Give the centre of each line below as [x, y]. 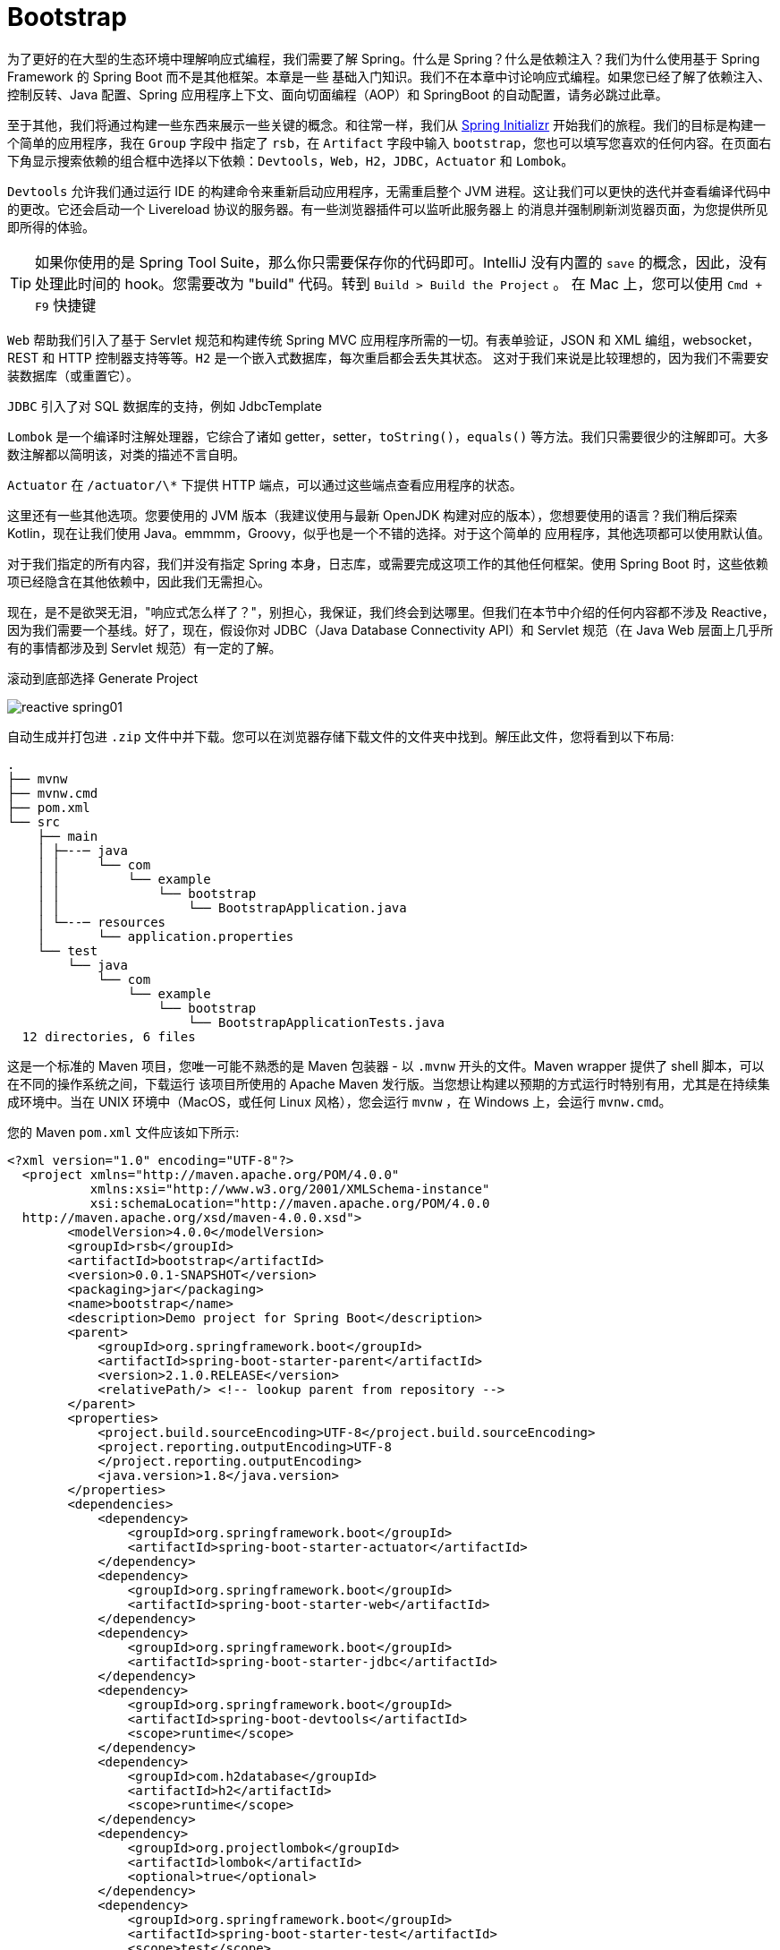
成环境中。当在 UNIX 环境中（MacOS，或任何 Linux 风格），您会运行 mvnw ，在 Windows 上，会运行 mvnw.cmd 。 [339, 1101]
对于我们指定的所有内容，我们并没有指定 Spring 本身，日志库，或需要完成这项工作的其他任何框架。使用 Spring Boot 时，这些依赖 [388, 563]
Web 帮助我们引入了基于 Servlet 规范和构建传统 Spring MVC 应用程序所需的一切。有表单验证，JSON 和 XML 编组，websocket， [383, 339]
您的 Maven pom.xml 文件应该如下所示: [123, 1132]
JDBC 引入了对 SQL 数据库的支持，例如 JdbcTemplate [165, 406]
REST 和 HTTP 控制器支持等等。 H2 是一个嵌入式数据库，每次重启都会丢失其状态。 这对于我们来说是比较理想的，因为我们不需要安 [388, 357]
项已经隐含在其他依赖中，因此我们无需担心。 [139, 581]
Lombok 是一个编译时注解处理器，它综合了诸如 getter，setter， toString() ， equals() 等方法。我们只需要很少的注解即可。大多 [388, 436]
